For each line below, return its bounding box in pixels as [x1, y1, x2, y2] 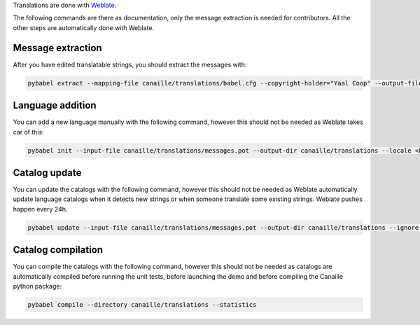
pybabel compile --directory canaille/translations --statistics [27, 301, 257, 309]
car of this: [13, 127, 45, 136]
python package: [13, 282, 62, 291]
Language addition [13, 99, 97, 111]
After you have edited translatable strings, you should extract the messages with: [13, 60, 247, 69]
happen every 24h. [13, 205, 68, 213]
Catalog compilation [13, 244, 104, 256]
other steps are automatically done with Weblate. [13, 23, 154, 32]
